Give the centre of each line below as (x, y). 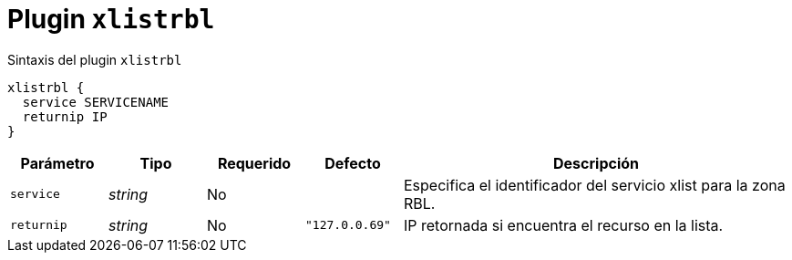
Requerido (254, 163)
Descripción (596, 163)
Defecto (353, 163)
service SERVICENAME (96, 102)
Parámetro (57, 163)
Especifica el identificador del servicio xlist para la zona (595, 185)
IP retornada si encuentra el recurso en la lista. (564, 225)
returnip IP (65, 116)
